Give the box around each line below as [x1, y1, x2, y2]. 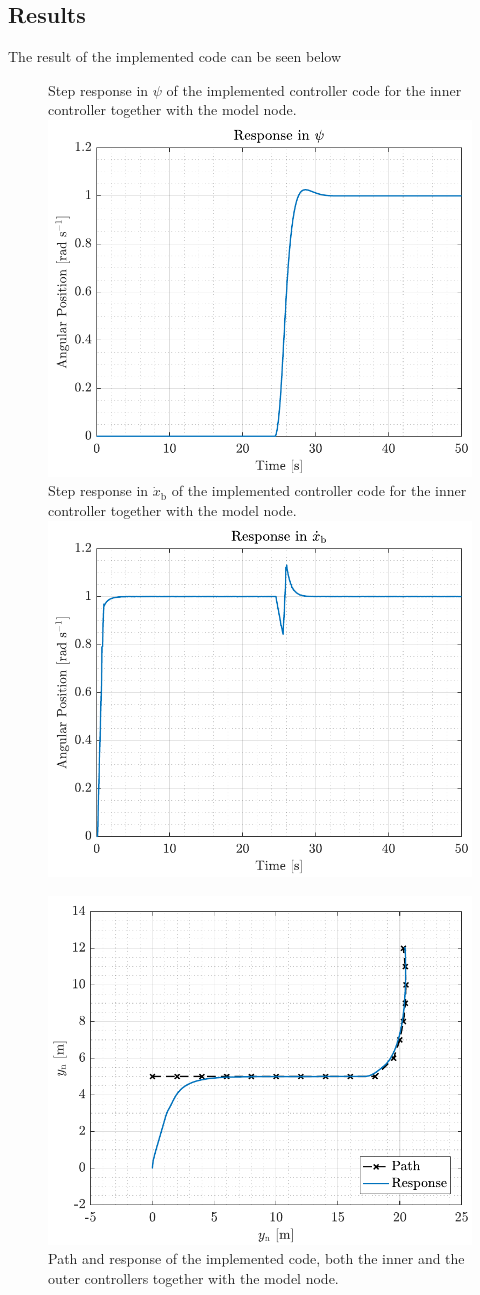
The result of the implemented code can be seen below [8, 46, 342, 67]
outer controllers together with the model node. [48, 1268, 339, 1289]
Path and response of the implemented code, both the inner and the [48, 1248, 465, 1269]
